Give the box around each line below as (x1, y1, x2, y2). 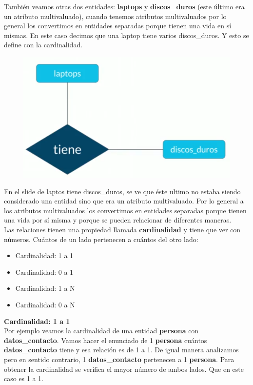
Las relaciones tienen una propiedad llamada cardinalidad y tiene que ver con (4, 224, 241, 235)
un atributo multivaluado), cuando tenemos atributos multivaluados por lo (4, 11, 227, 21)
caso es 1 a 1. (4, 373, 44, 384)
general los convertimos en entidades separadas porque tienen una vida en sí (4, 20, 232, 31)
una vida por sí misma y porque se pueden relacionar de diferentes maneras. (4, 215, 232, 225)
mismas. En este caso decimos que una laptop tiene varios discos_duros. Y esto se (4, 30, 249, 40)
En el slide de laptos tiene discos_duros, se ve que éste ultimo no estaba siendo (4, 186, 241, 196)
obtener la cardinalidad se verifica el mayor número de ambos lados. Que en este (4, 364, 244, 374)
